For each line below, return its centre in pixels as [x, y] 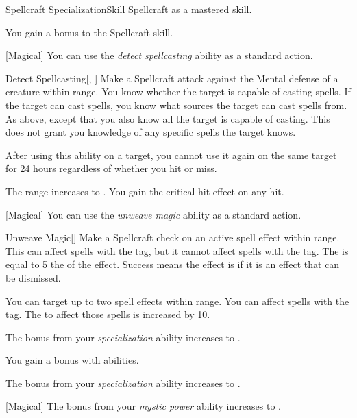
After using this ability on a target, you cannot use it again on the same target [171, 155]
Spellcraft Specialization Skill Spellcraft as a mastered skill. [129, 9]
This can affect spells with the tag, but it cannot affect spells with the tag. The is [177, 250]
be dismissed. [33, 277]
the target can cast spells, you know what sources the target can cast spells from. [176, 104]
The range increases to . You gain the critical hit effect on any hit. [145, 191]
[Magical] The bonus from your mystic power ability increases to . [143, 406]
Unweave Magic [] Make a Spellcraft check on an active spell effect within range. [173, 237]
